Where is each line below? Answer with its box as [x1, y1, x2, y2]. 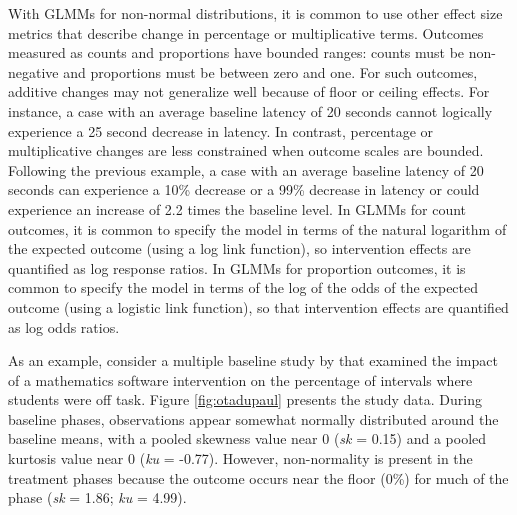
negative [8, 61, 59, 82]
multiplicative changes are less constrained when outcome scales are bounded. [8, 140, 484, 161]
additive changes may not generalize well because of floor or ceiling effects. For [8, 81, 490, 102]
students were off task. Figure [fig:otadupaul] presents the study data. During [8, 389, 482, 410]
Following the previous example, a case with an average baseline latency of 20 [8, 159, 484, 180]
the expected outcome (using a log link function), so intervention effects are [8, 238, 471, 259]
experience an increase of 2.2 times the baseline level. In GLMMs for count [8, 198, 467, 219]
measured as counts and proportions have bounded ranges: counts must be [8, 42, 465, 63]
